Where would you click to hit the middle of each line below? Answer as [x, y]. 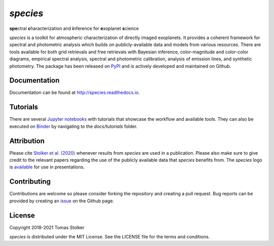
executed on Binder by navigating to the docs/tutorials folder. [74, 126]
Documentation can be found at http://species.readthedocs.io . [75, 93]
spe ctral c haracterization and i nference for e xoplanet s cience [74, 28]
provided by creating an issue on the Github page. [62, 201]
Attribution [27, 141]
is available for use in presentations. [47, 167]
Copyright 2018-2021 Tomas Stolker [47, 227]
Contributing [30, 182]
